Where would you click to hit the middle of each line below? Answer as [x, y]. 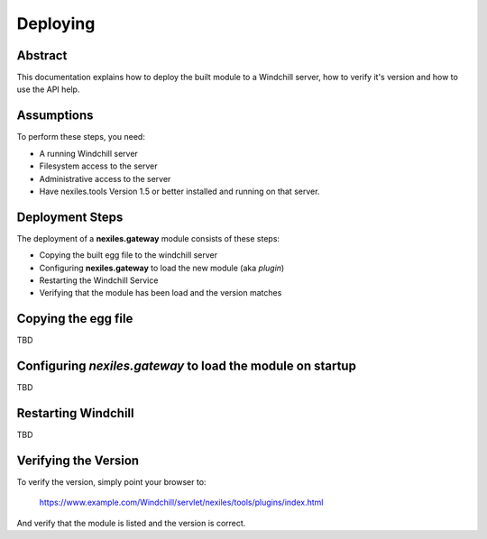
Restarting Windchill [75, 413]
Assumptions [55, 116]
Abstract [42, 55]
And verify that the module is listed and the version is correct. [131, 523]
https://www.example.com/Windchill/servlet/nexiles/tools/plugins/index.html [181, 502]
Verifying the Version [78, 460]
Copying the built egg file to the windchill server [129, 255]
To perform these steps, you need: [81, 137]
